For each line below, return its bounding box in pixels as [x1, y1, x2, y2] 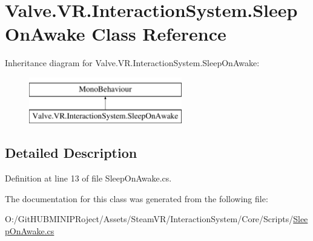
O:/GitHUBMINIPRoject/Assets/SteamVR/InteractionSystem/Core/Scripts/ [5, 212, 294, 225]
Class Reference [91, 21, 226, 46]
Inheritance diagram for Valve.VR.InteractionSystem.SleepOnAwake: [5, 56, 260, 69]
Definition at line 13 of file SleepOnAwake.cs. [5, 172, 172, 185]
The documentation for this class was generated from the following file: [5, 192, 268, 205]
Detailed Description [5, 143, 137, 162]
